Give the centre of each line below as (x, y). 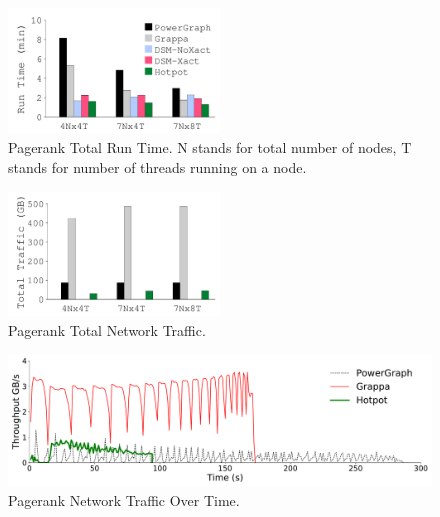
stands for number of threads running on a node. (157, 167)
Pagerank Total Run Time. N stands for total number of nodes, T (210, 147)
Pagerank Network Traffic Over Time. (124, 500)
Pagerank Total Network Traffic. (107, 329)
